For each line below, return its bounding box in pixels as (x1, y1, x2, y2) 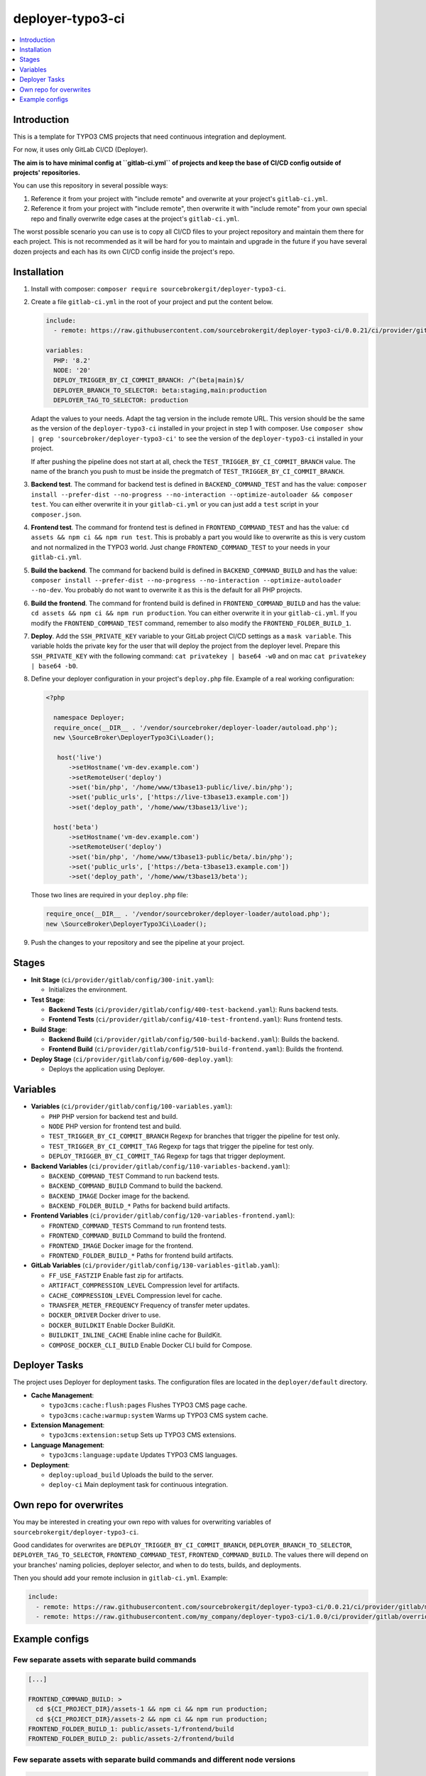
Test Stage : (31, 995, 65, 1004)
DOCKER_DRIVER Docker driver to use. (48, 1311, 161, 1319)
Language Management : (31, 1441, 105, 1449)
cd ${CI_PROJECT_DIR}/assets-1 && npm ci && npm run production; (35, 1705, 268, 1713)
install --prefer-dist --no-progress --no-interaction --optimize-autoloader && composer (31, 490, 353, 499)
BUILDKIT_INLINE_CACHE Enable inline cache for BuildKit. (48, 1331, 222, 1339)
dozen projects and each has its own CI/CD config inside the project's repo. (13, 247, 235, 256)
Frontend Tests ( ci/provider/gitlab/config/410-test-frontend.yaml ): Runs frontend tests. (48, 1015, 343, 1024)
